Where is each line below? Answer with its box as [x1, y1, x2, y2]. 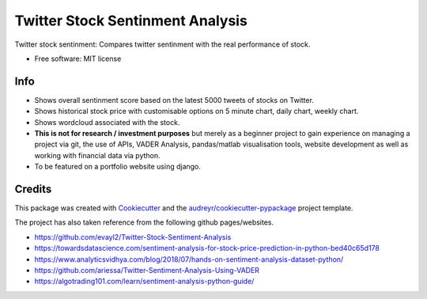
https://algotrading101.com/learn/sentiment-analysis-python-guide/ [34, 277, 255, 286]
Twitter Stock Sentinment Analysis [14, 12, 248, 29]
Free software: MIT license [34, 54, 122, 63]
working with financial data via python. [34, 150, 161, 160]
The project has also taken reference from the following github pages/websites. [14, 218, 274, 227]
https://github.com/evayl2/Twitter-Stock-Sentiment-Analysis [34, 232, 232, 241]
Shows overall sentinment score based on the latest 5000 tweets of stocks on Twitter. [34, 95, 314, 104]
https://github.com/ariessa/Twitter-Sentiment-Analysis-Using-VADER [34, 266, 260, 275]
